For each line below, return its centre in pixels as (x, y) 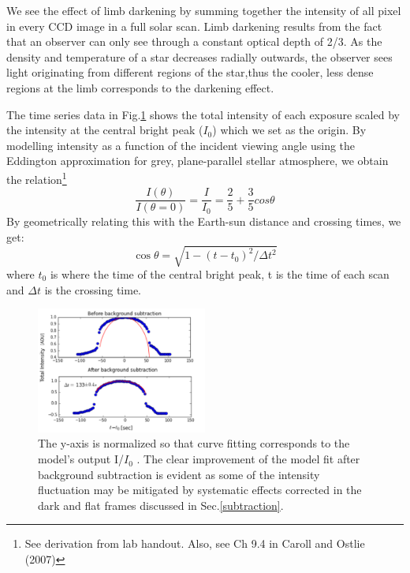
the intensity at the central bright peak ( (105, 130)
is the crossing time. (93, 289)
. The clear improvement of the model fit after (248, 459)
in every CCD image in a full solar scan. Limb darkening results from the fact (194, 26)
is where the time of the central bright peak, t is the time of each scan (220, 273)
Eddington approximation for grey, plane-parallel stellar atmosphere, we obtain (198, 161)
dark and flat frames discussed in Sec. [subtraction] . (161, 505)
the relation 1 (37, 178)
